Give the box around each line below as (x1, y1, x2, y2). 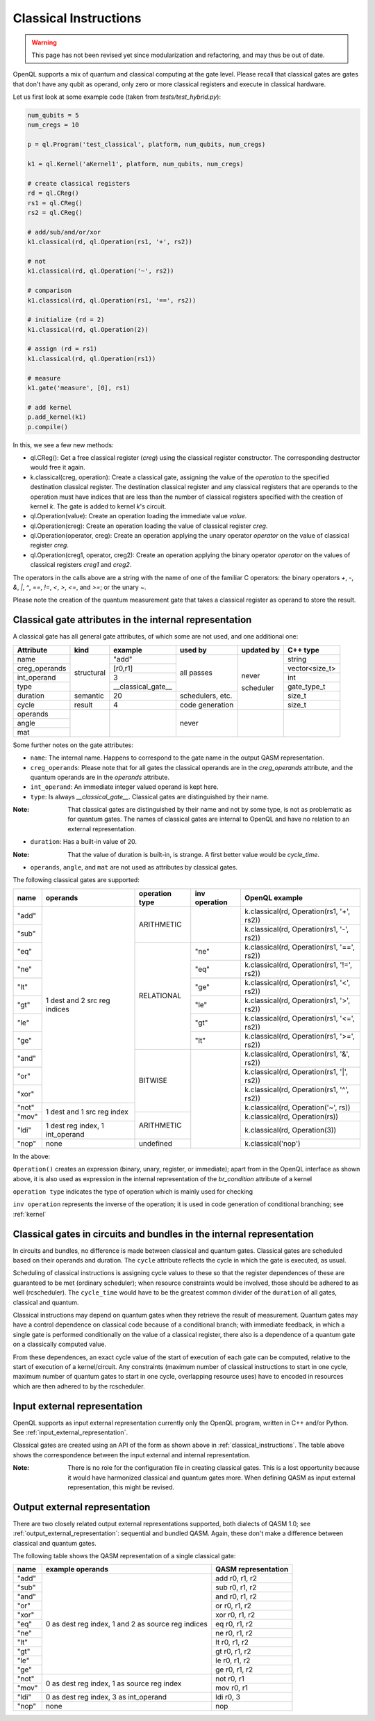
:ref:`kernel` (12, 1210, 47, 1218)
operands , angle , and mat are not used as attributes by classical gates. (30, 863, 238, 872)
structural (74, 668, 106, 678)
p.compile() (27, 423, 69, 431)
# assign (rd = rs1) (27, 345, 97, 353)
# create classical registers (27, 179, 131, 187)
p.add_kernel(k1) (27, 413, 87, 421)
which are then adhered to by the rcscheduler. (12, 1382, 145, 1391)
